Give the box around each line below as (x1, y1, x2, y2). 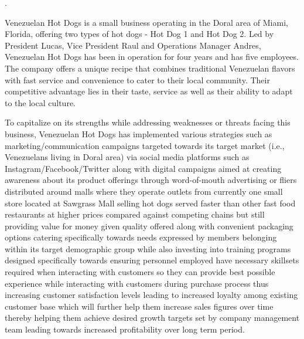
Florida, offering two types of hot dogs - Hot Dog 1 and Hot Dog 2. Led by (5, 28, 274, 40)
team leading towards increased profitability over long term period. (5, 323, 245, 335)
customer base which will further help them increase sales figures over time (5, 300, 274, 312)
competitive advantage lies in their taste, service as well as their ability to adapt (5, 85, 293, 97)
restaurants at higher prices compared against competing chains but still (5, 208, 265, 221)
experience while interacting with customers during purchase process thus (5, 277, 269, 289)
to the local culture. (5, 96, 76, 109)
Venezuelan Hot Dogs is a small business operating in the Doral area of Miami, (5, 16, 288, 28)
